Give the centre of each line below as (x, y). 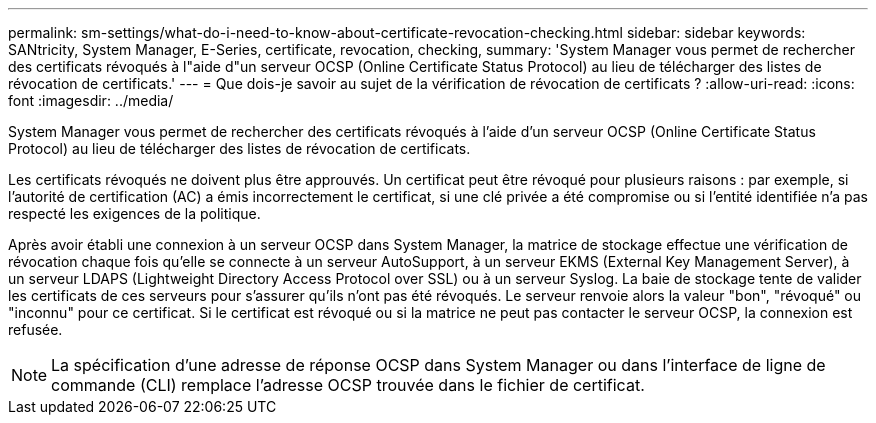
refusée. (35, 329)
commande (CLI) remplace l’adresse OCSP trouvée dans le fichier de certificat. (348, 385)
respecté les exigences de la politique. (134, 213)
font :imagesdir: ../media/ (91, 100)
